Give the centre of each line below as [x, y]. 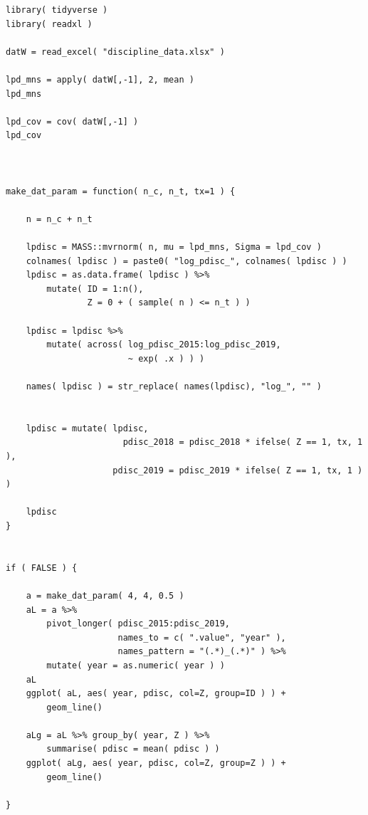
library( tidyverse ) [57, 10]
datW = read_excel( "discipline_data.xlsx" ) [115, 52]
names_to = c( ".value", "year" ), [202, 637]
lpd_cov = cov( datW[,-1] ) [72, 121]
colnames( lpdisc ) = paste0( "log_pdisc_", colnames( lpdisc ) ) [186, 261]
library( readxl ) [49, 24]
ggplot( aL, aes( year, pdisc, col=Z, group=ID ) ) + [156, 694]
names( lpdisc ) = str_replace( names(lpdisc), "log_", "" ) [174, 387]
